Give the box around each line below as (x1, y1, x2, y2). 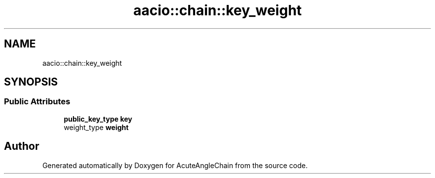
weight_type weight (64, 123, 129, 132)
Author (4, 140, 39, 153)
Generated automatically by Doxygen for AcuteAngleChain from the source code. (42, 161, 308, 170)
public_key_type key (64, 114, 133, 123)
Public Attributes (4, 96, 71, 107)
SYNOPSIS (4, 76, 58, 89)
